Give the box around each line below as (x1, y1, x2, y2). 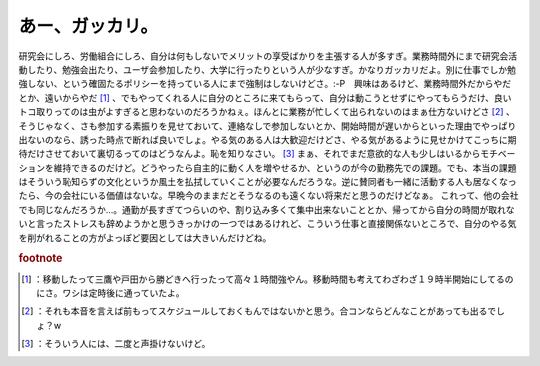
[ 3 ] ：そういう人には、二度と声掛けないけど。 (21, 338, 211, 350)
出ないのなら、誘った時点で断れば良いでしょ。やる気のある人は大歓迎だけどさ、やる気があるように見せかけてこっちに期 (18, 133, 517, 145)
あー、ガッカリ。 (18, 15, 159, 37)
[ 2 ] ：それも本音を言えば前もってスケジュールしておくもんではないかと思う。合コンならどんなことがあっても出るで (21, 305, 497, 317)
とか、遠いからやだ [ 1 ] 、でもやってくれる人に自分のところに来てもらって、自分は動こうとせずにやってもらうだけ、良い (18, 91, 512, 104)
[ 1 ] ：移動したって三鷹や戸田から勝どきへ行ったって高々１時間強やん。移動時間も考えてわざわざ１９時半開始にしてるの (21, 273, 514, 285)
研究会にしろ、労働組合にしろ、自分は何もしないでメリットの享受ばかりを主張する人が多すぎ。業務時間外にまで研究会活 (18, 50, 518, 62)
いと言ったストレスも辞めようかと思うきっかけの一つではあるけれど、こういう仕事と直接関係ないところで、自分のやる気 (18, 218, 517, 230)
